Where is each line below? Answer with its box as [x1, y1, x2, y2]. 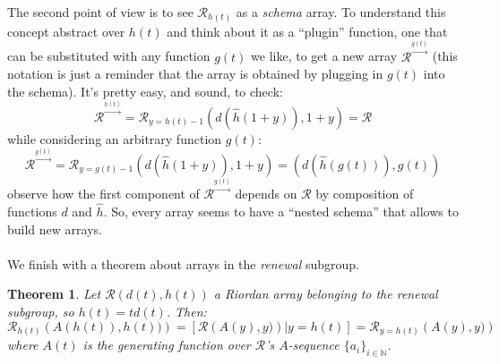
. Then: [166, 302, 207, 321]
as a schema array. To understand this [236, 3, 446, 21]
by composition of [315, 184, 414, 203]
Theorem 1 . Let [7, 284, 101, 303]
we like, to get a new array [251, 47, 398, 65]
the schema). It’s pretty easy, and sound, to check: [7, 81, 283, 100]
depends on [235, 184, 297, 203]
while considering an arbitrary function [7, 129, 222, 148]
